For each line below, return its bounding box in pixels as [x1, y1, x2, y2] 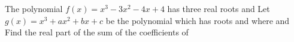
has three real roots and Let [167, 2, 270, 14]
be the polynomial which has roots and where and [105, 14, 290, 26]
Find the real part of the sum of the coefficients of [5, 26, 189, 38]
